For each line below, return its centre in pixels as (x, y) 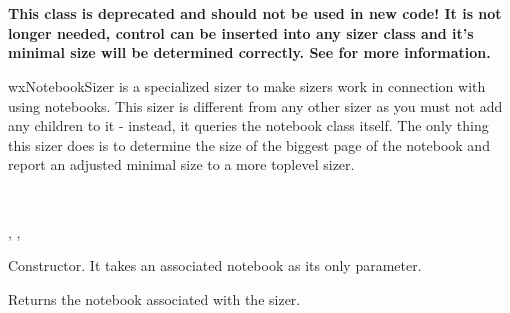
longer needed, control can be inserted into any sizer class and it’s (241, 32)
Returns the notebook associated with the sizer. (154, 298)
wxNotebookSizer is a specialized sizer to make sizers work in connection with (247, 85)
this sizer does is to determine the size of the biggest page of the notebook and (249, 144)
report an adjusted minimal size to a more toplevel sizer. (181, 164)
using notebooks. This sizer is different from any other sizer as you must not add (255, 105)
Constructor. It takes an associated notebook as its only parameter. (215, 265)
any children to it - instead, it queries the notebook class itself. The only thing (248, 125)
